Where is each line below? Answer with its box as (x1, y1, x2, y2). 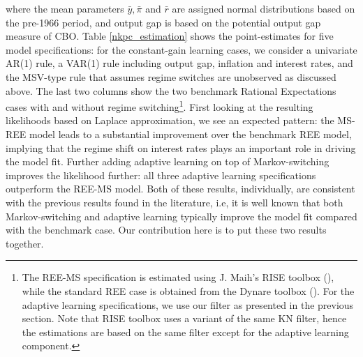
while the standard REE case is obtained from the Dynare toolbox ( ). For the (22, 283, 355, 298)
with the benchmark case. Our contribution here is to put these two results (6, 222, 327, 237)
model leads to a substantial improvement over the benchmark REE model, (29, 127, 352, 141)
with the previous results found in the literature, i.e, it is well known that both (6, 195, 343, 209)
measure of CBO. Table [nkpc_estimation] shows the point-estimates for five (6, 29, 334, 43)
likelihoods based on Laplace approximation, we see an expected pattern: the (6, 113, 334, 128)
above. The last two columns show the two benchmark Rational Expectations (6, 83, 336, 98)
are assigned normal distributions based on (172, 1, 355, 15)
